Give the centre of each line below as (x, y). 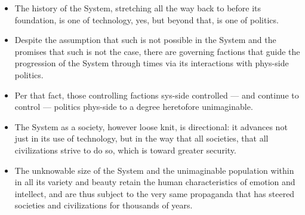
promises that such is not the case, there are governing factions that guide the (157, 51)
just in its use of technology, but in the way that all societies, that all (141, 138)
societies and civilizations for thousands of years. (104, 205)
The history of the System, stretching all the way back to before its (138, 8)
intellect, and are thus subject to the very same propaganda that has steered (155, 193)
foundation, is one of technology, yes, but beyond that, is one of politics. (147, 19)
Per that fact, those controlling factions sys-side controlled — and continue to (157, 95)
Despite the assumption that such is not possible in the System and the (145, 40)
